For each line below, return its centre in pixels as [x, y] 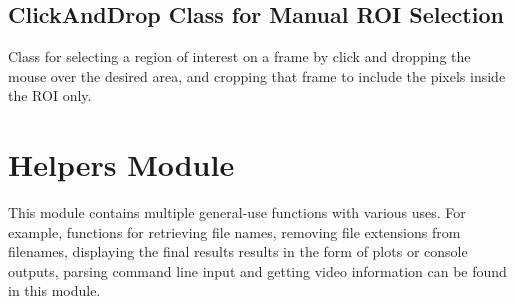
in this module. [54, 290]
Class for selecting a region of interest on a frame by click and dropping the [239, 56]
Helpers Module [121, 164]
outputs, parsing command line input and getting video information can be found [257, 270]
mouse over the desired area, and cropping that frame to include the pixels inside [257, 75]
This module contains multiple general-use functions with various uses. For [237, 212]
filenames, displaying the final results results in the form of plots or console [238, 251]
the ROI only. [50, 95]
